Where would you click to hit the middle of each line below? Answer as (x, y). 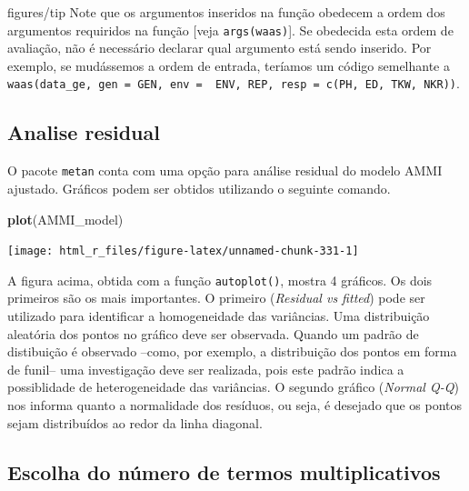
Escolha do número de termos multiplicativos (224, 471)
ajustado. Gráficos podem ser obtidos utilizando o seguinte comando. (199, 188)
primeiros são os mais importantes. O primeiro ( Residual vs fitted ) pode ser (216, 298)
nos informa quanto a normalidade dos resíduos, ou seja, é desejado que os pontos (235, 405)
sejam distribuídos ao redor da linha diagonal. (135, 422)
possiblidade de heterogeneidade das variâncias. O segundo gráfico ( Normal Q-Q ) (233, 387)
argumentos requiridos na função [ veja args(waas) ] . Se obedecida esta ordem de (230, 30)
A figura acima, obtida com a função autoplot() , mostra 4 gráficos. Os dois (220, 280)
